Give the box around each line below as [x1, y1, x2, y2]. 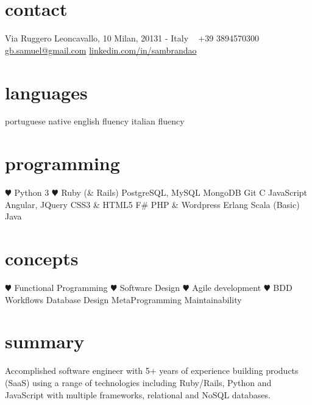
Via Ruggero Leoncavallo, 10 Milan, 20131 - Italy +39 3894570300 [5, 32, 259, 45]
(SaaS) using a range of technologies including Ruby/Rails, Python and [5, 376, 272, 389]
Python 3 [14, 186, 49, 199]
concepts [5, 246, 79, 271]
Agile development [192, 281, 261, 294]
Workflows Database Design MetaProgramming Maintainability [5, 293, 242, 306]
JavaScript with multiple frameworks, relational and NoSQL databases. [5, 388, 271, 401]
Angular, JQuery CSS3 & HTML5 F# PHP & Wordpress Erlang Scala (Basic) [5, 198, 300, 210]
